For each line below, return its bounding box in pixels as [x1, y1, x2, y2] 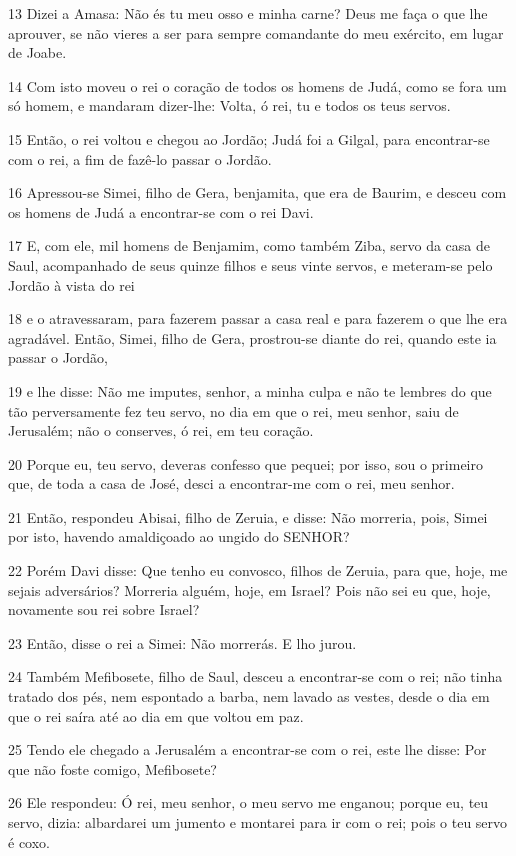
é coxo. [8, 831, 50, 852]
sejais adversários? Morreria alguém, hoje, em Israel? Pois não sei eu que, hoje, [8, 579, 491, 600]
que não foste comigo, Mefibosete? [8, 758, 217, 779]
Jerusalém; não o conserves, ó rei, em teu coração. [8, 420, 314, 441]
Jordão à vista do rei [8, 274, 135, 295]
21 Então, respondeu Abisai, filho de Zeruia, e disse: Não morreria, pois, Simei [8, 506, 488, 527]
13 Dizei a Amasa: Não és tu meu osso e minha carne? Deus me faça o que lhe [8, 3, 488, 23]
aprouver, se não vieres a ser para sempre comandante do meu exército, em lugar [8, 22, 504, 43]
